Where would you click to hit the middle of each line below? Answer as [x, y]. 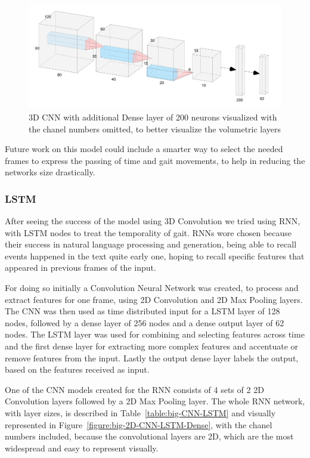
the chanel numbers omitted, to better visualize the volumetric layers [155, 129]
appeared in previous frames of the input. [80, 267]
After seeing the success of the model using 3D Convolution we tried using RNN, [153, 221]
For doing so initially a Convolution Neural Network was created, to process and [152, 288]
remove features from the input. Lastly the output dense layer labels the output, [152, 358]
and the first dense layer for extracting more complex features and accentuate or [152, 346]
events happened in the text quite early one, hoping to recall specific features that [155, 256]
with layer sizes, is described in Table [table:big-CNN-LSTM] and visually [140, 413]
